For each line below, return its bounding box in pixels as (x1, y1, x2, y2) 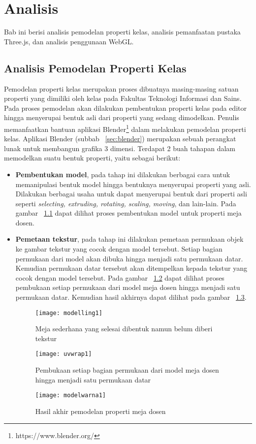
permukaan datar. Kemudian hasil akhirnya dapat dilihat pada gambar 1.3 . (15, 292, 247, 302)
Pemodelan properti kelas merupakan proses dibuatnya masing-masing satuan (4, 83, 239, 94)
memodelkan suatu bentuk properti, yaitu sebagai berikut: (4, 153, 181, 163)
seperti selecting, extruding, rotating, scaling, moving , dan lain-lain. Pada (15, 198, 236, 208)
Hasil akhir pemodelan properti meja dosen (35, 406, 166, 416)
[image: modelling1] (35, 309, 102, 317)
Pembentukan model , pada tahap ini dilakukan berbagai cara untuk (15, 169, 230, 179)
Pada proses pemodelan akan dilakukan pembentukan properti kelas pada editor (4, 102, 247, 113)
